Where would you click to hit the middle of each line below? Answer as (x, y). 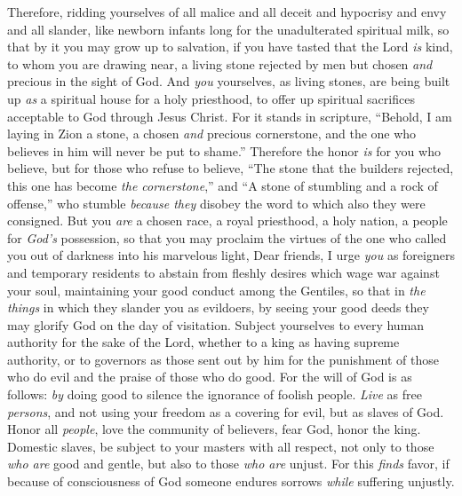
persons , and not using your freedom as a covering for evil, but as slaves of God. (226, 411)
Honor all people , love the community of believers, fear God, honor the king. (214, 429)
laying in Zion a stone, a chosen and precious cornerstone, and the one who (212, 134)
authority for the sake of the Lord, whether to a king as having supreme (203, 342)
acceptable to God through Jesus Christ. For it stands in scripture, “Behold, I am (230, 116)
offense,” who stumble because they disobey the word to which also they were (216, 203)
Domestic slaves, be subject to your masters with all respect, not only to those (221, 446)
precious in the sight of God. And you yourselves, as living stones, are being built (229, 81)
